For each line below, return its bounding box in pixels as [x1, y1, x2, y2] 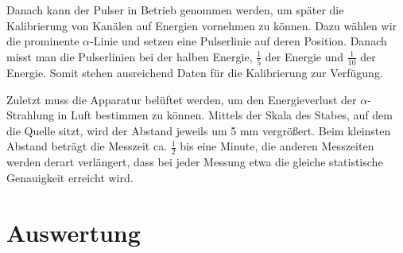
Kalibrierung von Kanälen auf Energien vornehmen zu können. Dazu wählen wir [6, 17, 397, 33]
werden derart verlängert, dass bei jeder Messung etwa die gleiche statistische [6, 154, 383, 170]
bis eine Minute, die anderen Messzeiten [180, 138, 374, 154]
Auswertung [6, 216, 141, 248]
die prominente [6, 33, 79, 49]
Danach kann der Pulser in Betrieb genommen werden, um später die [6, 2, 344, 18]
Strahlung [6, 107, 54, 123]
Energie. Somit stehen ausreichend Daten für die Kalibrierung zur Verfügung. [6, 64, 383, 81]
